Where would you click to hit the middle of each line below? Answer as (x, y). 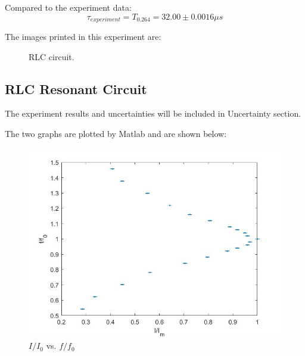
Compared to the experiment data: (68, 7)
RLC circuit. (52, 56)
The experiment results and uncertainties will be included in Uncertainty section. (153, 113)
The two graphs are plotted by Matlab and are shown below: (116, 134)
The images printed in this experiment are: (83, 37)
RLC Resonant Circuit (76, 88)
